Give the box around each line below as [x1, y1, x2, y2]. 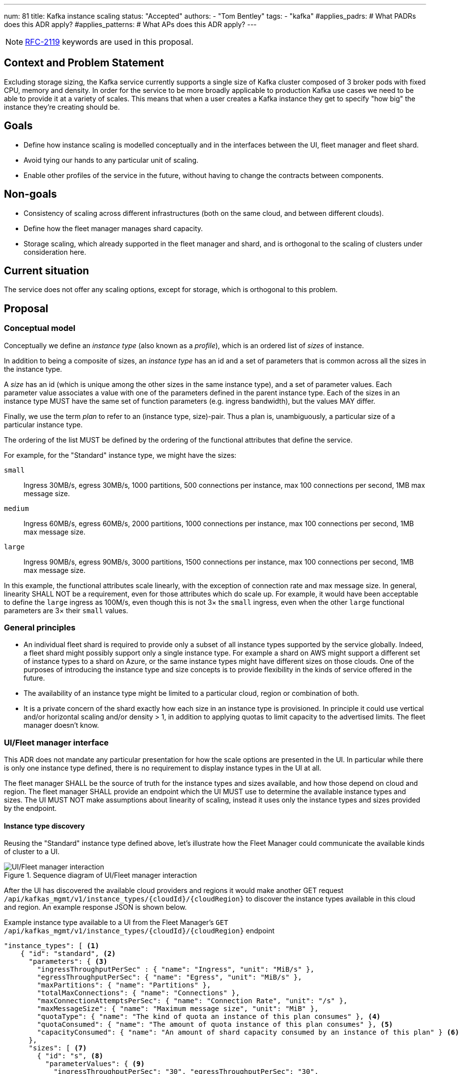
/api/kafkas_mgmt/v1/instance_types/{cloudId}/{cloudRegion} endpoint [4, 926, 275, 935]
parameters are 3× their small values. [4, 606, 128, 615]
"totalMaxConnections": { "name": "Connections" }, [37, 989, 240, 997]
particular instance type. [4, 420, 83, 429]
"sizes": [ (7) [28, 1044, 87, 1052]
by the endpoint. [4, 804, 57, 813]
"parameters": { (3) [28, 957, 108, 966]
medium [4, 504, 29, 512]
